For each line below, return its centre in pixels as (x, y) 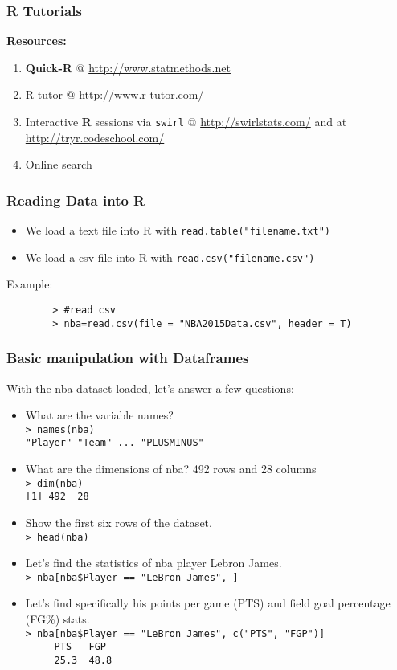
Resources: (37, 41)
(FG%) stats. (57, 619)
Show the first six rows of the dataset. (119, 522)
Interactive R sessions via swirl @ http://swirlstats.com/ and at (186, 121)
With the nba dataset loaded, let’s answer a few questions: (150, 388)
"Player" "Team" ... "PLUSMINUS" (115, 443)
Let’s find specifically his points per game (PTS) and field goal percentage (208, 603)
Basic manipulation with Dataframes (128, 358)
